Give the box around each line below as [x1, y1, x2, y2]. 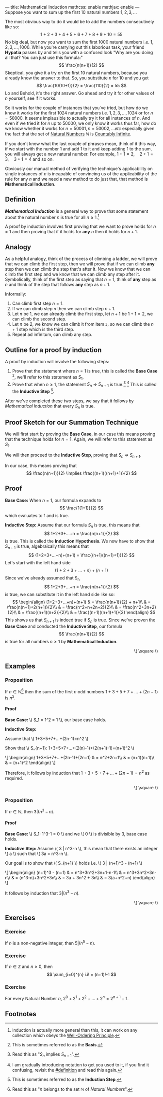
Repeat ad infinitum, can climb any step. [12, 332, 93, 337]
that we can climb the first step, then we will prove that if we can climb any [5, 261, 155, 267]
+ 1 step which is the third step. [12, 326, 75, 333]
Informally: [5, 291, 27, 297]
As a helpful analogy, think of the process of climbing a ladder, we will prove [5, 256, 158, 262]
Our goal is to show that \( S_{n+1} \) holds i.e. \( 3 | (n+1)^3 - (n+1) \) [5, 860, 143, 866]
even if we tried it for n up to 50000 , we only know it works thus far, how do [5, 120, 157, 126]
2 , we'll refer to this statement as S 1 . [12, 373, 84, 381]
